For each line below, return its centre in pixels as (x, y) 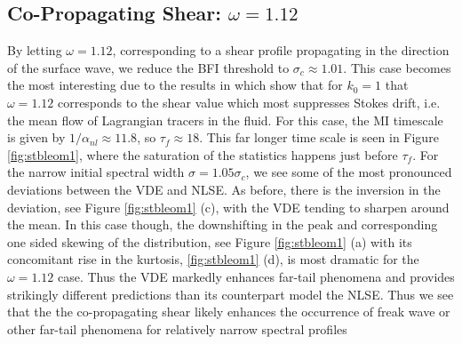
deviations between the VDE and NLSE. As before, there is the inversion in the (224, 189)
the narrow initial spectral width (96, 172)
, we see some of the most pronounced (349, 172)
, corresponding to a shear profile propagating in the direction (281, 50)
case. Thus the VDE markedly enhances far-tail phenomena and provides (256, 276)
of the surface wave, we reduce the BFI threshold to (148, 67)
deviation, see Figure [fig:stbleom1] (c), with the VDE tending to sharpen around (228, 207)
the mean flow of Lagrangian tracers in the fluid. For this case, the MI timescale (225, 120)
